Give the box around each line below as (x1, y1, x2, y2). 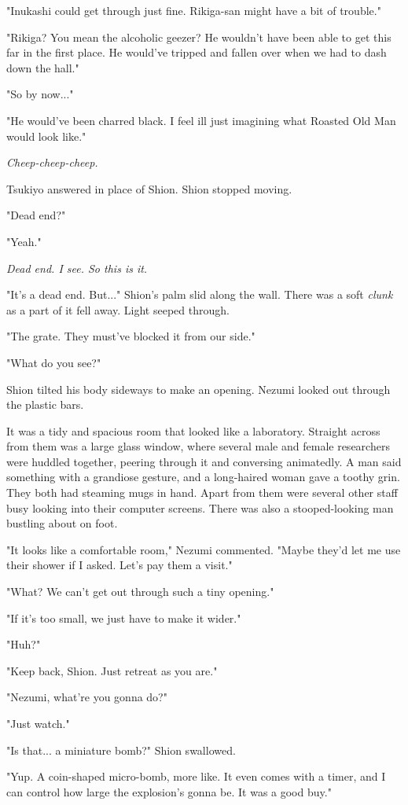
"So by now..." (6, 86, 74, 102)
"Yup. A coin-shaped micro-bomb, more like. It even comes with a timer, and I (6, 768, 386, 785)
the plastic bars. (6, 396, 84, 413)
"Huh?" (6, 636, 41, 652)
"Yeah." (6, 233, 42, 249)
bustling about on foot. (6, 515, 118, 531)
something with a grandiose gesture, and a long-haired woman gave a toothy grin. (6, 469, 400, 485)
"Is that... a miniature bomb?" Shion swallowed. (6, 741, 236, 758)
